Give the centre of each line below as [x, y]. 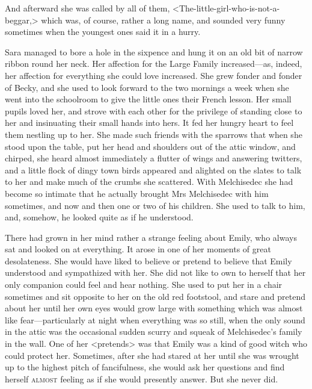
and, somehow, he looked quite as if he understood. [99, 217]
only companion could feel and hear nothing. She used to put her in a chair [144, 285]
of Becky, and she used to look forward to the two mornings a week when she [147, 87]
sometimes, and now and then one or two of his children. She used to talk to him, [155, 205]
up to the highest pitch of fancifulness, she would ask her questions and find [145, 367]
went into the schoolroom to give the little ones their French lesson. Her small [148, 99]
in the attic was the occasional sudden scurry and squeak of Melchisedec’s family [154, 331]
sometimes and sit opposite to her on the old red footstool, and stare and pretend [155, 296]
